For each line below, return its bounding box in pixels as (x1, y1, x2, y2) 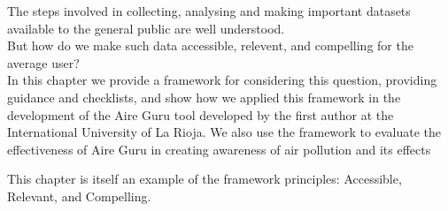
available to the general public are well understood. (7, 19, 285, 37)
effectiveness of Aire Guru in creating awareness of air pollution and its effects (7, 139, 431, 158)
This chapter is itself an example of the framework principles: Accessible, (7, 170, 402, 188)
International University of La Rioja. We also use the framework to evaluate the (7, 123, 441, 141)
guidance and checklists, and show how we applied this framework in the (7, 87, 401, 106)
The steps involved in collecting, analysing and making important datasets (7, 2, 411, 19)
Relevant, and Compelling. (7, 186, 151, 205)
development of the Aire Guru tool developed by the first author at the (7, 105, 394, 124)
